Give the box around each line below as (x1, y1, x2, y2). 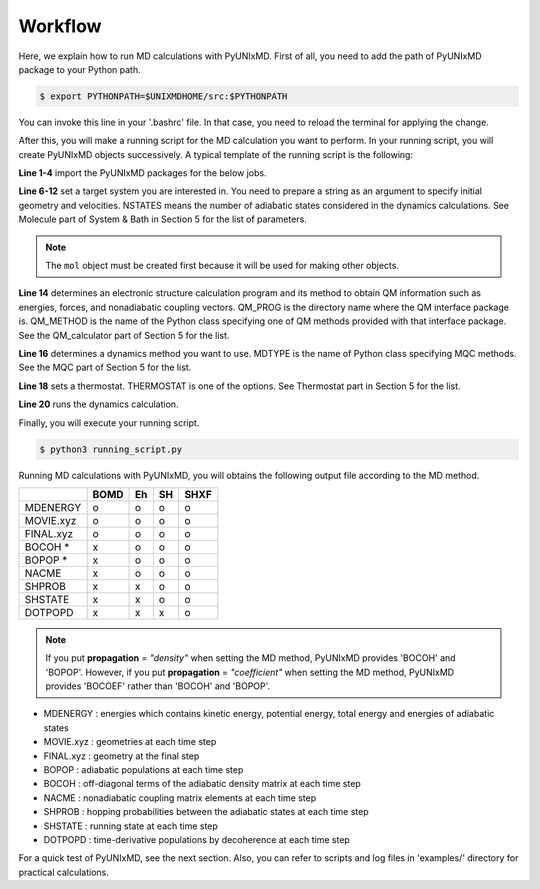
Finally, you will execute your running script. (18, 416, 200, 429)
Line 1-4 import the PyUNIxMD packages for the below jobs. (18, 167, 267, 179)
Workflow (18, 15, 102, 37)
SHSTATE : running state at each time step (43, 820, 219, 832)
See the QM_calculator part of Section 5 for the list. (18, 329, 230, 341)
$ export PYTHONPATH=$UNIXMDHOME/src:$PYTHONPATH (39, 90, 288, 102)
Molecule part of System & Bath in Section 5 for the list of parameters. (18, 213, 307, 225)
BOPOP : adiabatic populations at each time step (43, 764, 244, 776)
